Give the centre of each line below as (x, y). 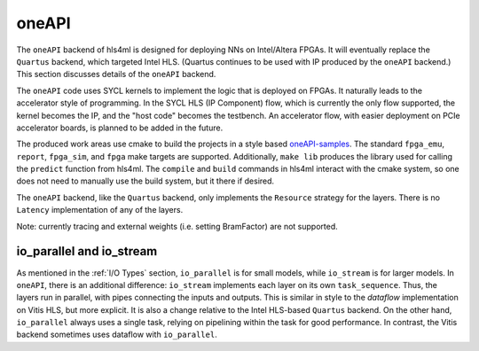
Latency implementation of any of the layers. (100, 210)
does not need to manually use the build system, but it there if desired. (145, 181)
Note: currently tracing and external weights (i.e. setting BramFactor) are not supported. (177, 226)
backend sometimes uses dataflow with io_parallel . (117, 335)
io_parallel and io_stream (87, 251)
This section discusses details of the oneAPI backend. (116, 74)
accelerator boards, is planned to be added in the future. (120, 128)
